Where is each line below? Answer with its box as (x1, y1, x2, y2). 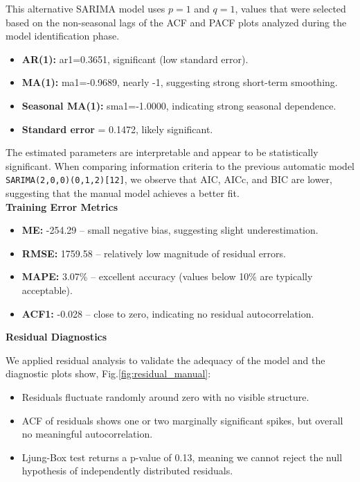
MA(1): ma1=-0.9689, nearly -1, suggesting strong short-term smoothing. (21, 75, 338, 89)
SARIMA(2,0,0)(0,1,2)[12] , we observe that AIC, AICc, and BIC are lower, (6, 172, 332, 187)
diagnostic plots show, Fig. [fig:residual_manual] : (6, 366, 211, 381)
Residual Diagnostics (6, 329, 107, 344)
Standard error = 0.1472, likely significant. (21, 121, 213, 136)
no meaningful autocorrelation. (21, 427, 153, 441)
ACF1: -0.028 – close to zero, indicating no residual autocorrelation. (21, 306, 314, 320)
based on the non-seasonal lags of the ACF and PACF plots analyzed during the (6, 15, 347, 29)
